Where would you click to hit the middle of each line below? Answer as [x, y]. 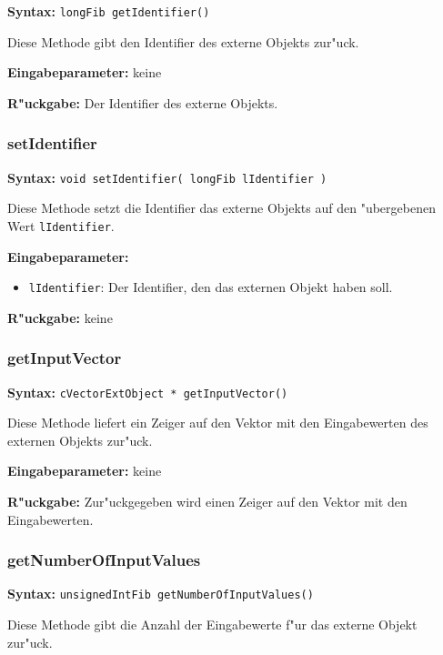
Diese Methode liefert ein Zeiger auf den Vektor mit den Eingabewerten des [218, 423]
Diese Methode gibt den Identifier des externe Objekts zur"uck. [183, 41]
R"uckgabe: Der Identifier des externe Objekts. [143, 102]
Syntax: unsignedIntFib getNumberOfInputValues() [161, 594]
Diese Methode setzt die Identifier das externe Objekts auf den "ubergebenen [221, 208]
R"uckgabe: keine [60, 317]
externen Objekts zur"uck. [80, 440]
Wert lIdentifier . [61, 225]
